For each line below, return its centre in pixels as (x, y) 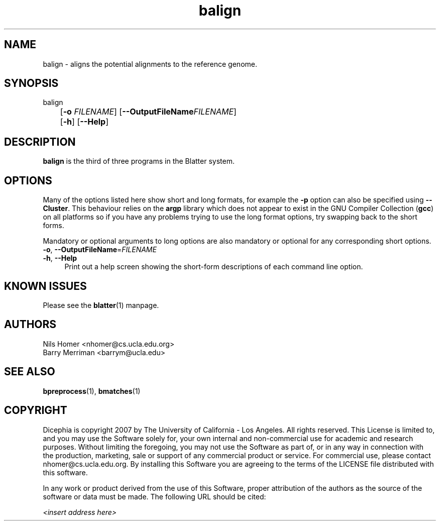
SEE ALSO (30, 372)
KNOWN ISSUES (45, 286)
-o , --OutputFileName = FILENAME (100, 250)
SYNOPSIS (31, 83)
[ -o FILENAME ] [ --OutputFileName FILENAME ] (148, 112)
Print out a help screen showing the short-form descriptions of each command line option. (214, 267)
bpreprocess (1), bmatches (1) (92, 391)
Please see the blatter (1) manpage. (101, 305)
